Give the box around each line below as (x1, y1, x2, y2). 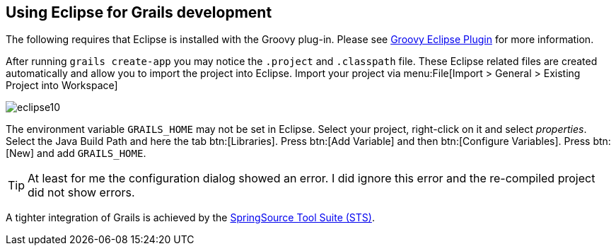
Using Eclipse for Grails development (6, 4, 272, 21)
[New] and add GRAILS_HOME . (6, 147, 146, 160)
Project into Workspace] (6, 79, 118, 92)
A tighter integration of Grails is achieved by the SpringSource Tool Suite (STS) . (6, 211, 375, 224)
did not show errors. (28, 185, 135, 200)
